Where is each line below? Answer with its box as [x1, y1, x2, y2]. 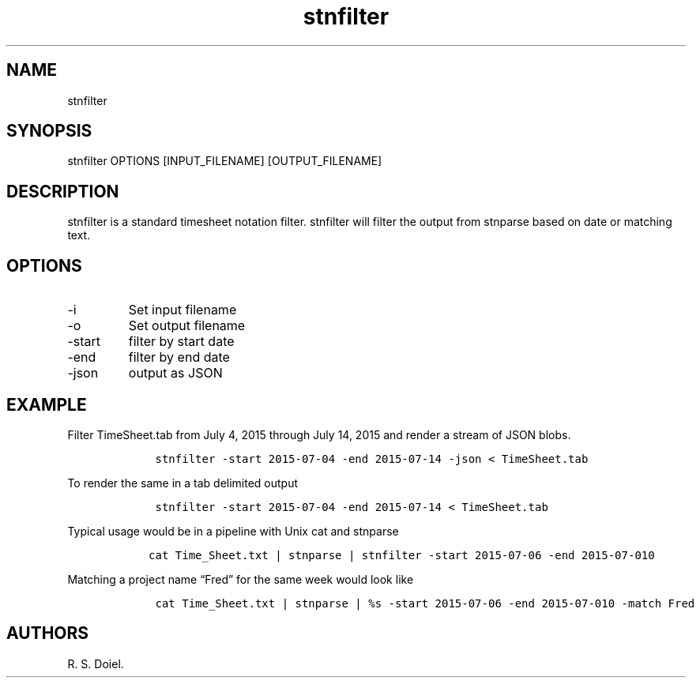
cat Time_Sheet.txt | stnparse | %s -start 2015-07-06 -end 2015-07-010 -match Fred [155, 596, 695, 610]
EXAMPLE [6, 394, 87, 415]
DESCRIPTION [6, 181, 119, 201]
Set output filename [128, 318, 246, 334]
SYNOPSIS [6, 121, 92, 141]
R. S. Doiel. [67, 656, 124, 671]
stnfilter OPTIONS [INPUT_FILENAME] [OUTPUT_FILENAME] [67, 154, 382, 168]
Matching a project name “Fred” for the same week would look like [67, 572, 414, 586]
